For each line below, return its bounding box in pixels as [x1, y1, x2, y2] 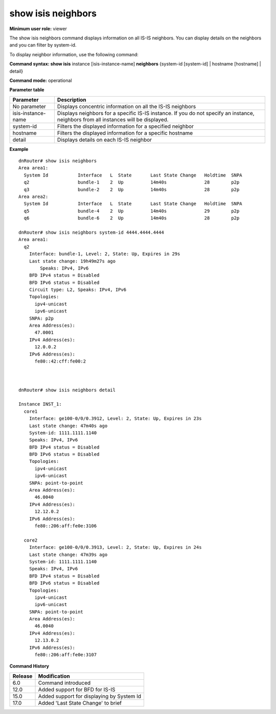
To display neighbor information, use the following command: [9, 51, 139, 57]
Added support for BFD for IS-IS [38, 686, 116, 693]
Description [57, 96, 86, 103]
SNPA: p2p [29, 315, 54, 321]
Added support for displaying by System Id [38, 693, 142, 700]
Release [12, 673, 33, 680]
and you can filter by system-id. [9, 42, 77, 48]
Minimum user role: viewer [9, 26, 67, 32]
